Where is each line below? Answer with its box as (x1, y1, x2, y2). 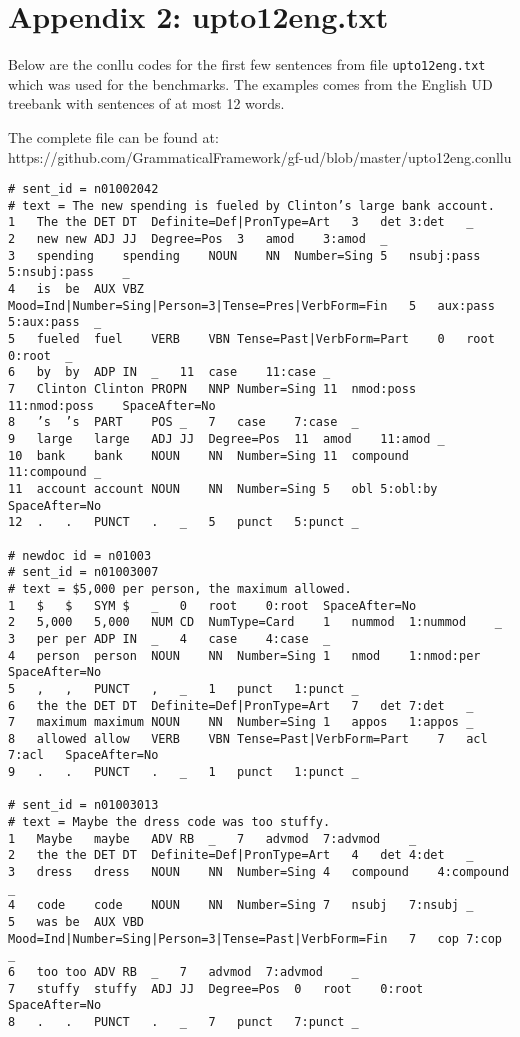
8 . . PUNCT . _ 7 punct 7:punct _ (8, 1014, 359, 1029)
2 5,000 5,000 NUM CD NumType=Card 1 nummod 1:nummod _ (8, 615, 502, 630)
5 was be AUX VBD (8, 915, 145, 930)
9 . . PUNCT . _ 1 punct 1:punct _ (8, 765, 359, 780)
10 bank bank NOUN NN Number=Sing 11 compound (8, 448, 409, 463)
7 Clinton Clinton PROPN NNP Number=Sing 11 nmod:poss (8, 382, 417, 397)
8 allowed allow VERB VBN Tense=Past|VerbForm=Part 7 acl (8, 731, 488, 746)
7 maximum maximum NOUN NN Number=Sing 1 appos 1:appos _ (8, 715, 474, 730)
